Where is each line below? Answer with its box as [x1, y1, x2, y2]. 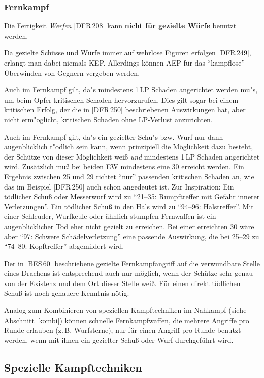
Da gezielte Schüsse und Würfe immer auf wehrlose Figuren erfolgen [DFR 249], [4, 47, 251, 58]
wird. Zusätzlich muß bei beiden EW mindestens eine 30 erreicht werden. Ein [4, 161, 244, 172]
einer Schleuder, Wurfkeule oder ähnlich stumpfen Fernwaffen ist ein [4, 211, 216, 222]
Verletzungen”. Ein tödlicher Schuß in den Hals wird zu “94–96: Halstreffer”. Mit [4, 201, 254, 211]
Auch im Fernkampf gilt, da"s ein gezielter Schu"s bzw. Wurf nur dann [4, 131, 223, 142]
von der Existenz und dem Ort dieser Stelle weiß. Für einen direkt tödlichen [4, 277, 241, 288]
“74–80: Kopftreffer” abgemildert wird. [4, 241, 124, 251]
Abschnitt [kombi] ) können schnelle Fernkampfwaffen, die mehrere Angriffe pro [4, 314, 249, 325]
